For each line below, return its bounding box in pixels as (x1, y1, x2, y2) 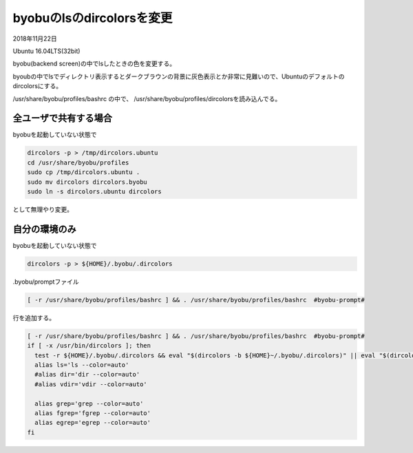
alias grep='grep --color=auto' (34, 399, 144, 408)
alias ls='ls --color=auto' (34, 361, 129, 368)
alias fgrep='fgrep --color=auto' (34, 409, 151, 417)
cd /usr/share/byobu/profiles (27, 158, 129, 167)
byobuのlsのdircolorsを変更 (12, 10, 173, 25)
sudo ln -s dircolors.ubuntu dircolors (27, 187, 162, 196)
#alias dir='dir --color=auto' (34, 370, 140, 379)
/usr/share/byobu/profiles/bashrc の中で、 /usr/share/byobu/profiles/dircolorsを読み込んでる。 (12, 94, 282, 103)
